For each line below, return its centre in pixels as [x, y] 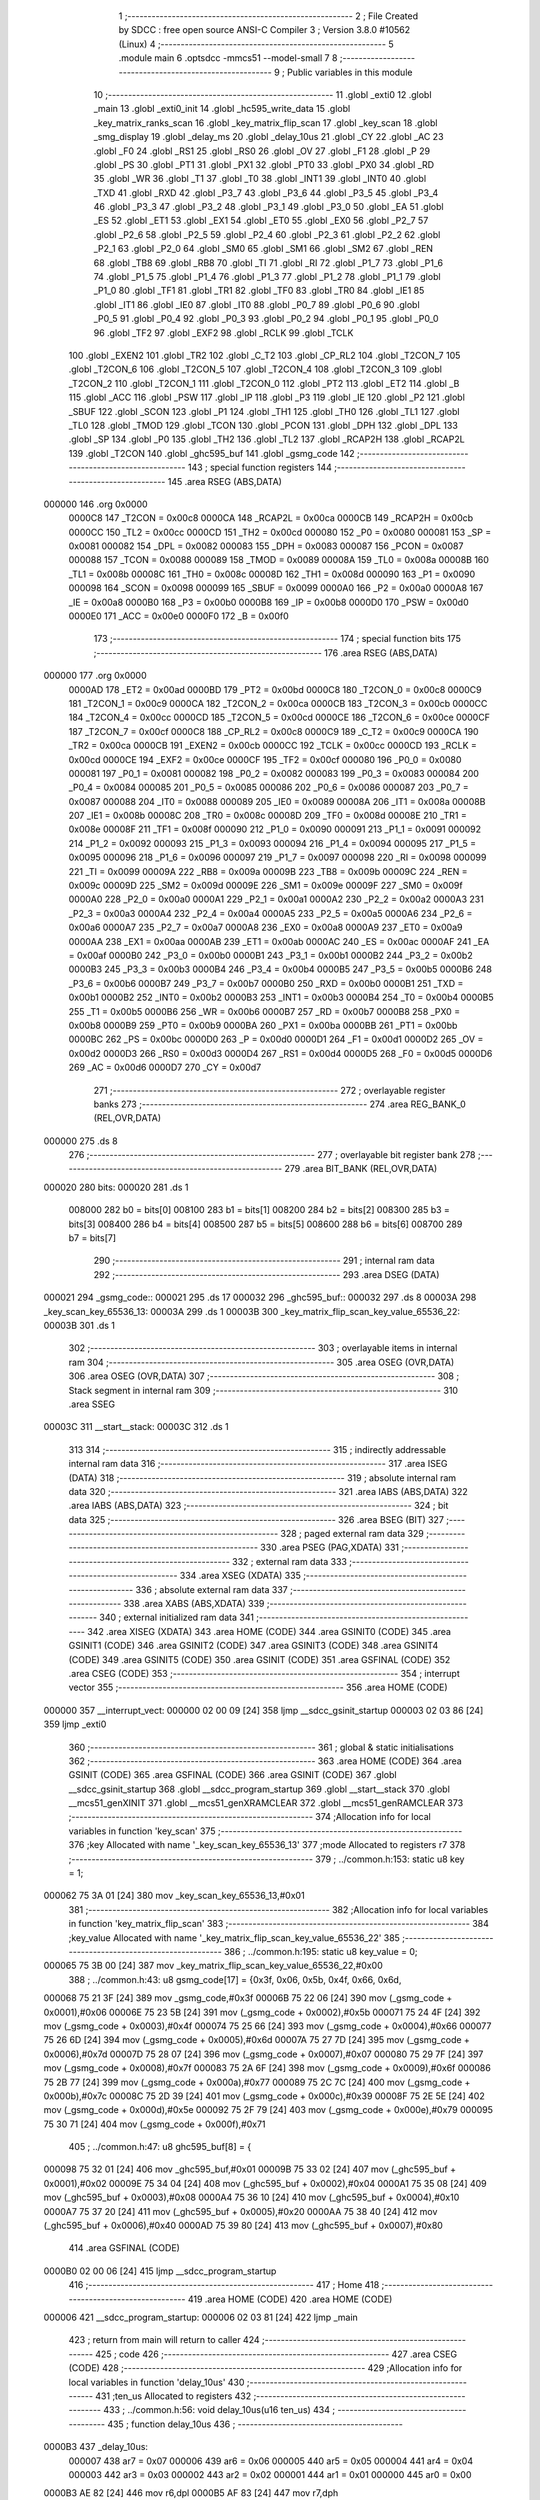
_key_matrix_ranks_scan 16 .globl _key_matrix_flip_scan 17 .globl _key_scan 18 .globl [265, 122]
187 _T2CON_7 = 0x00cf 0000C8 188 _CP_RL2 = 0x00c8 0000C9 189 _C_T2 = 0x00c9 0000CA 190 [273, 731]
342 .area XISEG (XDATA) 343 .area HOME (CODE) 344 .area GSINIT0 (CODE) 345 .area [269, 1631]
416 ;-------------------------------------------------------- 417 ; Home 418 [224, 2285]
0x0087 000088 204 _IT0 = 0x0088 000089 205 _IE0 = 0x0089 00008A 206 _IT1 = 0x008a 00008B [277, 801]
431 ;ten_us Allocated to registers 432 [173, 2396]
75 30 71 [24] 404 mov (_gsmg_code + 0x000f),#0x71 [154, 2124]
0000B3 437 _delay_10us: [96, 2447]
